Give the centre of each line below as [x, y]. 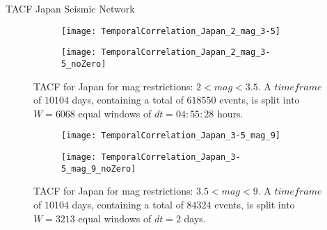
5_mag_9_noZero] [99, 169]
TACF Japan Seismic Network [70, 8]
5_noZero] [84, 64]
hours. [230, 113]
